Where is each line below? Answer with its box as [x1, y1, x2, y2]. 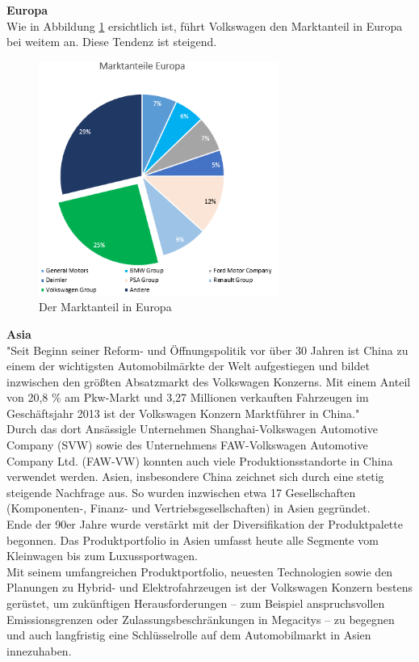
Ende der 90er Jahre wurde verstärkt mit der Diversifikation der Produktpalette [6, 516, 403, 533]
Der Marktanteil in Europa [39, 298, 172, 315]
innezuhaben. [6, 642, 72, 659]
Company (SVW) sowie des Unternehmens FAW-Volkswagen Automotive [6, 436, 368, 453]
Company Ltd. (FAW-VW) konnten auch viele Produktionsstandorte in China [6, 452, 393, 469]
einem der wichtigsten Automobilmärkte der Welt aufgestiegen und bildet [6, 357, 370, 374]
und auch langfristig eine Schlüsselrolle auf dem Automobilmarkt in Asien [6, 626, 371, 643]
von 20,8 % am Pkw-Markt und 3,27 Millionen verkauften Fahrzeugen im [6, 389, 369, 406]
